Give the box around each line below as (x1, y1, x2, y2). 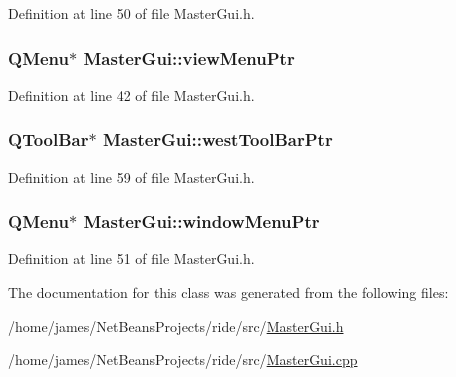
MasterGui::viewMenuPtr (83, 45, 295, 70)
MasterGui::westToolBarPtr (102, 127, 333, 152)
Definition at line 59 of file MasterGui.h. (8, 166, 255, 187)
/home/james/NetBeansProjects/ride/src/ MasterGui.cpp (8, 349, 358, 370)
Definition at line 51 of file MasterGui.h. (8, 248, 255, 269)
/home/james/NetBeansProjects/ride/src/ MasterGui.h (8, 315, 344, 336)
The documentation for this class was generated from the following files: (8, 282, 449, 303)
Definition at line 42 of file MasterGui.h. (8, 84, 255, 105)
